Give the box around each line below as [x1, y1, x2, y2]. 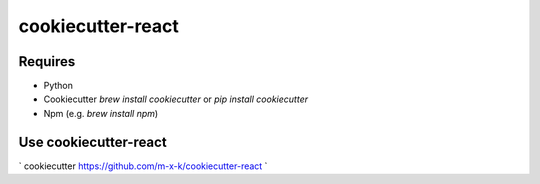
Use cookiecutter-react [18, 133, 167, 150]
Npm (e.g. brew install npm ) [43, 107, 159, 119]
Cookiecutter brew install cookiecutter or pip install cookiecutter [43, 93, 309, 105]
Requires [18, 53, 76, 70]
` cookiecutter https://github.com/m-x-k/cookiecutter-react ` [18, 160, 268, 172]
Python [43, 80, 74, 92]
